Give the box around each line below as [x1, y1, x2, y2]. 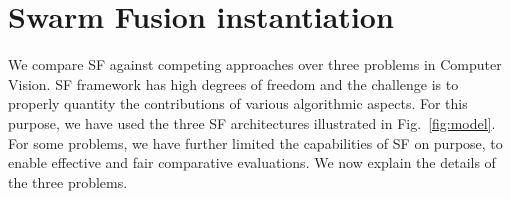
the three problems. [8, 171, 128, 192]
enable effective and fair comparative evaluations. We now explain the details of [8, 152, 496, 173]
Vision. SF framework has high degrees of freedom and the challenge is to [8, 73, 459, 94]
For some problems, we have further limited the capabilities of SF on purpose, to [8, 132, 503, 153]
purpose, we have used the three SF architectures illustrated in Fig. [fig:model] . [8, 112, 496, 133]
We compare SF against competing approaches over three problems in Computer [8, 54, 502, 75]
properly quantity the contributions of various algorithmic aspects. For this [8, 93, 468, 114]
